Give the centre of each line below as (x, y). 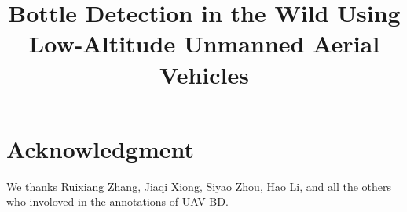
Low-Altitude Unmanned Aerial (204, 43)
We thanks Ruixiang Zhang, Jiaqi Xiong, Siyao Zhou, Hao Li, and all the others (199, 186)
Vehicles (204, 74)
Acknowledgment (100, 148)
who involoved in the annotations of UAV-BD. (117, 201)
